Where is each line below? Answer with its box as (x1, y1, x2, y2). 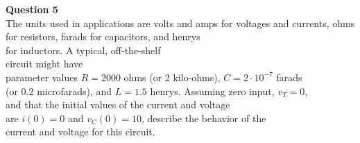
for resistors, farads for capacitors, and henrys (6, 29, 200, 44)
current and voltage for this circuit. (6, 124, 155, 139)
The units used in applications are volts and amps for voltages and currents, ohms (6, 15, 355, 30)
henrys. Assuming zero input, (150, 83, 275, 98)
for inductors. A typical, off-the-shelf (6, 42, 161, 57)
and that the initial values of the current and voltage (6, 97, 230, 112)
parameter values (6, 69, 78, 84)
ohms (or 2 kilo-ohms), (123, 69, 221, 84)
